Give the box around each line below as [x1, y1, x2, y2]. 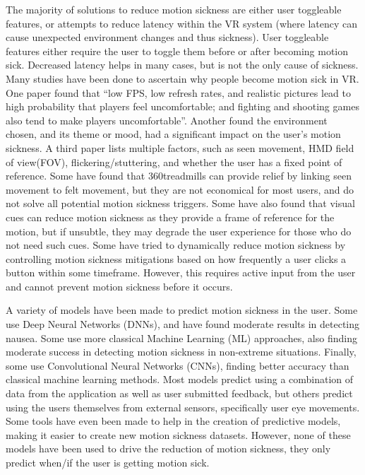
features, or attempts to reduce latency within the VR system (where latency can [6, 16, 358, 30]
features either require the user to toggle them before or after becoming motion [6, 43, 349, 58]
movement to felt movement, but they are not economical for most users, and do [6, 182, 354, 197]
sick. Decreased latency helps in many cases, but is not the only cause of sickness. [6, 57, 359, 72]
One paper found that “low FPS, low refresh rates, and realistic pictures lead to [6, 85, 352, 100]
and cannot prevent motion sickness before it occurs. [6, 278, 233, 293]
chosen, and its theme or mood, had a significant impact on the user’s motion [6, 127, 341, 141]
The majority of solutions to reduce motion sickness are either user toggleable [6, 2, 342, 16]
